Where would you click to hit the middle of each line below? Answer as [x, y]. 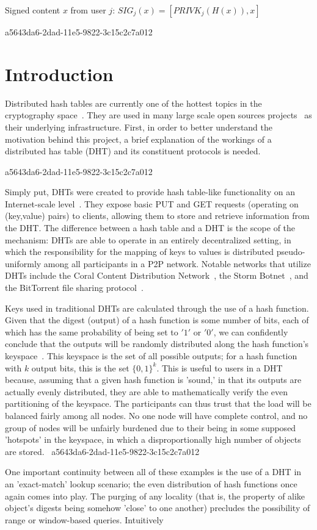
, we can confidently [251, 331]
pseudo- [291, 252]
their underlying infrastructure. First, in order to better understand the [139, 127]
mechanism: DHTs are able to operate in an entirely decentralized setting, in [148, 239]
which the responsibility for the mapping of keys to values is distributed [140, 252]
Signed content [33, 10]
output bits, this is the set [80, 367]
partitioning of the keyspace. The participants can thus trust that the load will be [158, 403]
